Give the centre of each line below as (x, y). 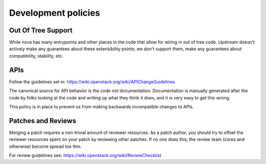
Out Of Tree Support (41, 30)
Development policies (55, 13)
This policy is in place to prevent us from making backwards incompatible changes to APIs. (101, 106)
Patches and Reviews (43, 121)
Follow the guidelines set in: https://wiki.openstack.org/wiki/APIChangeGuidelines (92, 82)
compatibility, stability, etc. (36, 56)
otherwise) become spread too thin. (45, 146)
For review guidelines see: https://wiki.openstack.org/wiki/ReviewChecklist (85, 155)
